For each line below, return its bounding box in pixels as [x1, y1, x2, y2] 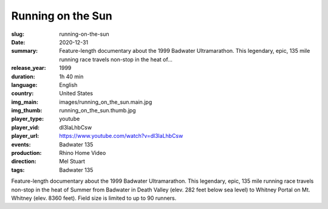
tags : [11, 166, 25, 173]
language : [11, 81, 38, 88]
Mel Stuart [59, 158, 85, 165]
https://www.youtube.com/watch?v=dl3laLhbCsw [59, 132, 183, 140]
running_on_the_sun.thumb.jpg [59, 107, 136, 114]
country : [11, 90, 34, 97]
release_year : [11, 64, 47, 72]
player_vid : [11, 123, 39, 131]
